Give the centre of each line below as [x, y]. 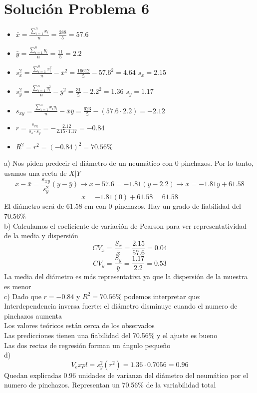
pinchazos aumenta [33, 315]
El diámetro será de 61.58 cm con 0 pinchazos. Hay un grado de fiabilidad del [123, 206]
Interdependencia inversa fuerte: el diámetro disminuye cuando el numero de [121, 306]
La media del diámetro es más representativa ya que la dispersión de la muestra [126, 276]
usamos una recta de [35, 173]
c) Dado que [23, 296]
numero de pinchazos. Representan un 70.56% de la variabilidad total [110, 385]
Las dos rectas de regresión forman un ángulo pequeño [87, 345]
